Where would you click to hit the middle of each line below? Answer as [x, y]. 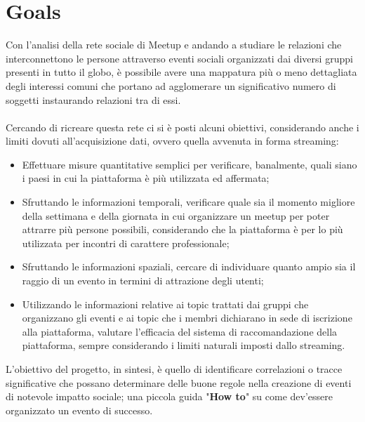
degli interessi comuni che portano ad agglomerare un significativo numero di [171, 85]
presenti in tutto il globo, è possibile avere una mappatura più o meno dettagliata [181, 72]
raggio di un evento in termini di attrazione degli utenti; [143, 281]
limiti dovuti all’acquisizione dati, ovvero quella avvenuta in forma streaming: [172, 141]
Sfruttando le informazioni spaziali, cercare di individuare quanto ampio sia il [189, 266]
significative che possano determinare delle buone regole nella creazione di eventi [179, 382]
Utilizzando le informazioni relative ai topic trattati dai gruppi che [165, 304]
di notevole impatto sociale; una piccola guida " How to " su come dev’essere [169, 396]
